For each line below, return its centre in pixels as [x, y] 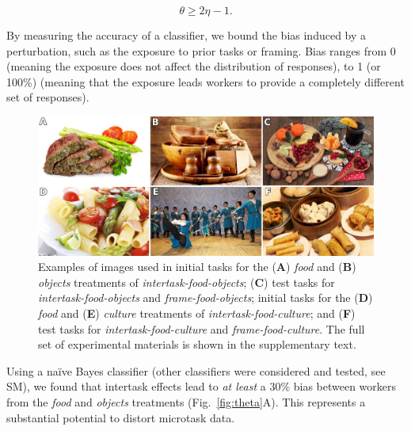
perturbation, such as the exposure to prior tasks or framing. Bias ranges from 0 [201, 50]
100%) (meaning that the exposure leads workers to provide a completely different [205, 81]
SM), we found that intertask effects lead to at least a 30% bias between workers [202, 386]
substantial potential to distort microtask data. [121, 417]
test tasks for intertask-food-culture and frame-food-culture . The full [202, 328]
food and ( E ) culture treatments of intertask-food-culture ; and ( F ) [197, 313]
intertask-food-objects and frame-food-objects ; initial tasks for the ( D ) [205, 298]
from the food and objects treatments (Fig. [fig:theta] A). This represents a [186, 402]
